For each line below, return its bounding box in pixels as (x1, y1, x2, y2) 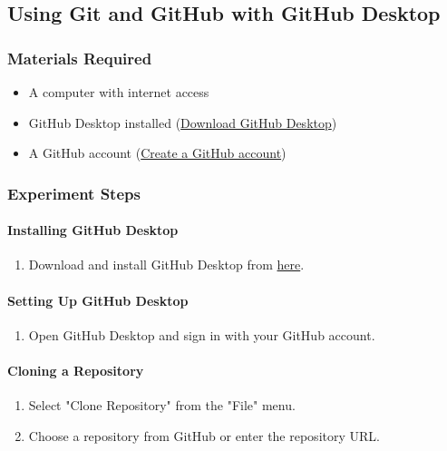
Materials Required (7, 46, 152, 69)
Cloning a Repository (7, 361, 144, 379)
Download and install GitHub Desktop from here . (28, 255, 305, 274)
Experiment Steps (7, 181, 141, 204)
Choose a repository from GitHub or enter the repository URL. (28, 426, 380, 445)
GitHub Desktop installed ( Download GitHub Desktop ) (28, 113, 337, 132)
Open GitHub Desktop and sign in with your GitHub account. (28, 325, 375, 344)
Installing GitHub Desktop (7, 221, 179, 240)
